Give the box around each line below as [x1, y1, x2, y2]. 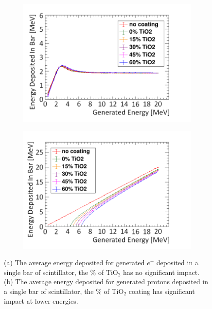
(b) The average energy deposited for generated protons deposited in [4, 276, 209, 287]
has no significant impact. [123, 267, 199, 277]
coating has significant [128, 286, 195, 296]
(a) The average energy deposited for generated [4, 257, 145, 268]
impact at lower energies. [4, 295, 78, 306]
